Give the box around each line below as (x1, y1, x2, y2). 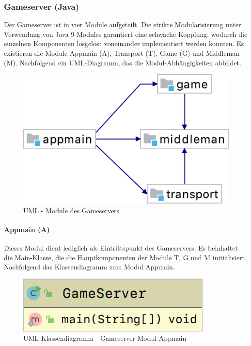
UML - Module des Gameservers (23, 205, 120, 215)
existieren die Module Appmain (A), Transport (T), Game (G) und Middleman (4, 48, 239, 58)
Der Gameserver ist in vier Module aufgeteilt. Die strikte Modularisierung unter (4, 19, 241, 30)
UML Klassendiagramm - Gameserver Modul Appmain (23, 333, 187, 343)
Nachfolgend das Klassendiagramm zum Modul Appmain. (4, 262, 175, 272)
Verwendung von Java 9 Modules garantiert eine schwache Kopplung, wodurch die (4, 29, 248, 39)
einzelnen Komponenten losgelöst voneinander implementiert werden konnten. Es (4, 38, 244, 48)
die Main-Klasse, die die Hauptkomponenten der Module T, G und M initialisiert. (4, 252, 247, 262)
